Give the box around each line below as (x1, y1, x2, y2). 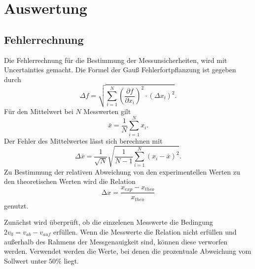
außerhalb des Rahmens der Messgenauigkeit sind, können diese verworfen (4, 236, 228, 246)
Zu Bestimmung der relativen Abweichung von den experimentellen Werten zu (4, 166, 240, 177)
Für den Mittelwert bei (4, 106, 73, 116)
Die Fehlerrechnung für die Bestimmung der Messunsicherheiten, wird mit (4, 55, 227, 65)
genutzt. (4, 200, 29, 210)
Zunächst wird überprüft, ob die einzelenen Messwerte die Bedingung (4, 217, 213, 227)
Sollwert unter (4, 255, 47, 266)
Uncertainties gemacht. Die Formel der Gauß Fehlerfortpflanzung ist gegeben (4, 64, 236, 75)
